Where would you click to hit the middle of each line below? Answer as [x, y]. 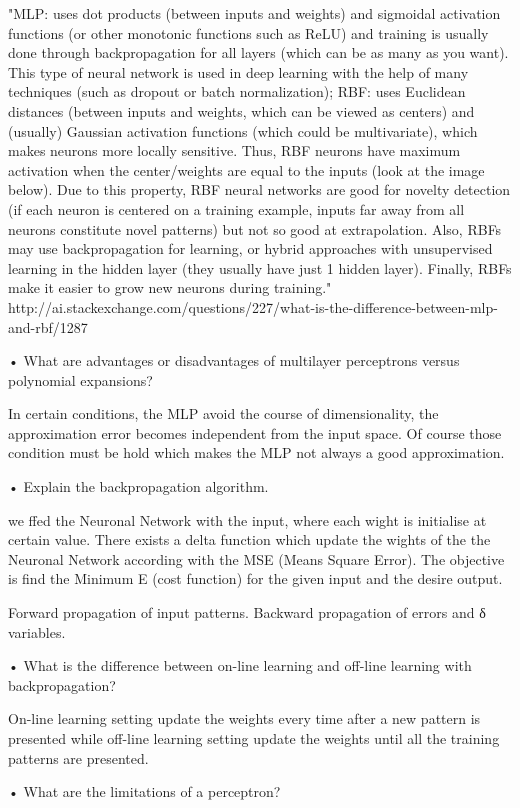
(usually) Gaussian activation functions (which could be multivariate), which [243, 130]
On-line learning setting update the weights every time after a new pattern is [244, 718]
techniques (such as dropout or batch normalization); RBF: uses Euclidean [237, 91]
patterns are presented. [78, 757]
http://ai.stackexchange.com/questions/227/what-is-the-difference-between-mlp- [253, 306]
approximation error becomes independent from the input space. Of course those [255, 432]
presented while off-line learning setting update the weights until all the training [254, 738]
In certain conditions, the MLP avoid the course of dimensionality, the [223, 413]
